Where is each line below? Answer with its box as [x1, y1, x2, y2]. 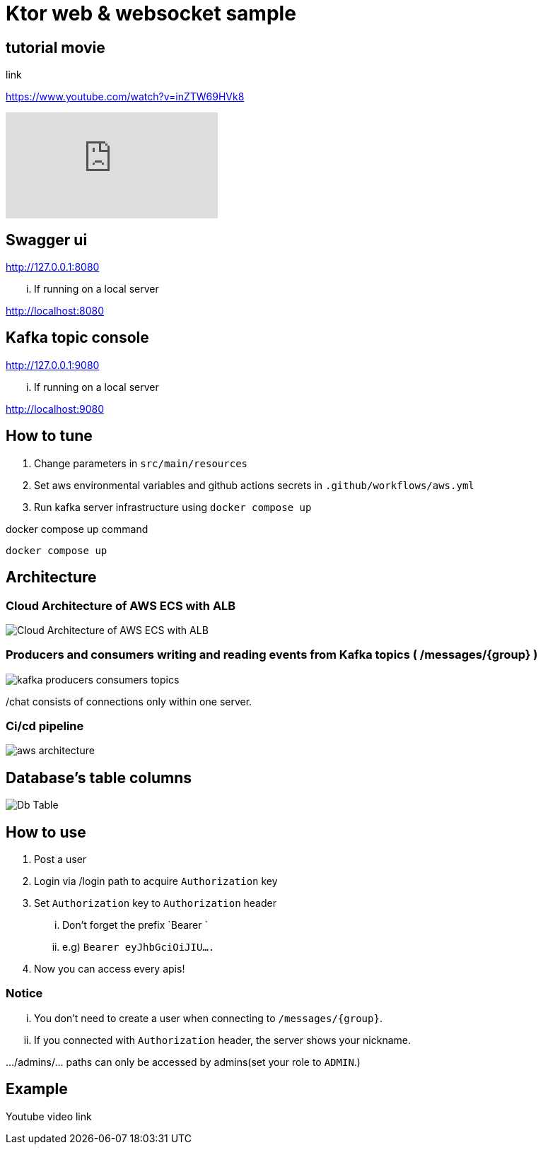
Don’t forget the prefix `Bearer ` [62, 919, 208, 932]
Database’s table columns [6, 768, 192, 787]
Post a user [34, 853, 87, 866]
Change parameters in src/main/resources [34, 457, 247, 469]
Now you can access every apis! [34, 963, 185, 975]
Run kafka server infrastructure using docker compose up [34, 500, 312, 513]
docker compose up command [6, 522, 148, 535]
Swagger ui [6, 230, 88, 249]
